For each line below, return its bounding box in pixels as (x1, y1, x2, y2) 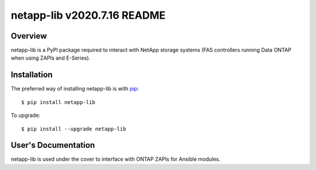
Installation (11, 70, 53, 80)
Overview (11, 31, 47, 41)
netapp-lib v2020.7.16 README (11, 9, 166, 22)
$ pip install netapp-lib (21, 99, 96, 105)
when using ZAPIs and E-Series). (11, 54, 91, 61)
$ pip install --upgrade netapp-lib (21, 126, 126, 132)
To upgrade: (11, 112, 40, 119)
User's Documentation (11, 140, 95, 150)
